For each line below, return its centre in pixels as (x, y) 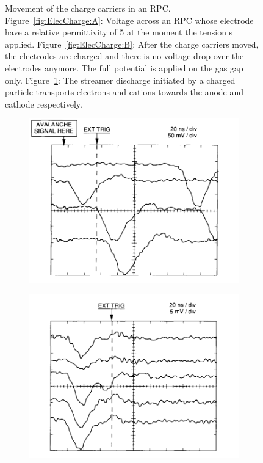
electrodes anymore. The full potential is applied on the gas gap (124, 67)
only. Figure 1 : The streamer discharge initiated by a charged (120, 80)
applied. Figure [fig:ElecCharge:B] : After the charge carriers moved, (132, 44)
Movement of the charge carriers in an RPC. (88, 8)
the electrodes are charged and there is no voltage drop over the (124, 56)
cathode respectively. (44, 104)
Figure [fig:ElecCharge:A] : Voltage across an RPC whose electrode (129, 20)
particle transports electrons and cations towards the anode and (124, 92)
